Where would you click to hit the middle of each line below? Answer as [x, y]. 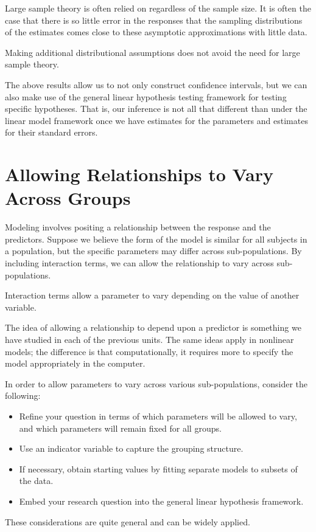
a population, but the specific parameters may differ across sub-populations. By [153, 251]
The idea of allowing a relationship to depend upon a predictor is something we [153, 327]
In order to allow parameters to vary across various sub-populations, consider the [156, 383]
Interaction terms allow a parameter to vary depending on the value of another [152, 295]
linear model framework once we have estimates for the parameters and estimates [156, 120]
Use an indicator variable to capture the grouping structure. [131, 448]
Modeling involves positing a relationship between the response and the [138, 227]
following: [23, 396]
